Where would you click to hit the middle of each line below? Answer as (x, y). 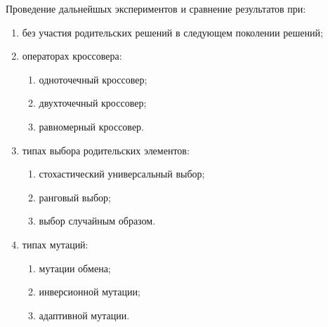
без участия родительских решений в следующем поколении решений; (172, 32)
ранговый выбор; (75, 197)
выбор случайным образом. (97, 221)
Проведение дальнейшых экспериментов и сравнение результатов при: (156, 8)
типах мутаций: (55, 244)
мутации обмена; (75, 268)
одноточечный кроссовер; (93, 79)
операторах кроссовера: (72, 56)
